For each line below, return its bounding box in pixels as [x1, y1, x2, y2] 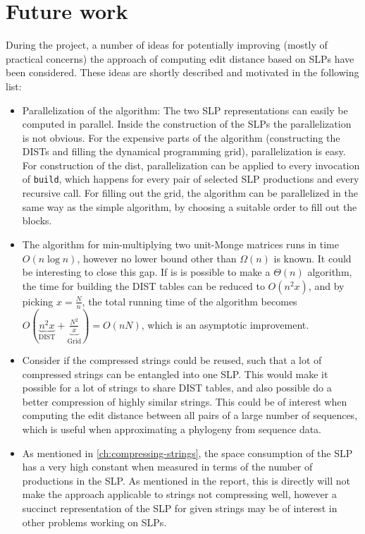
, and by [308, 278, 345, 293]
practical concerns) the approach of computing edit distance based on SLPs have [6, 51, 354, 66]
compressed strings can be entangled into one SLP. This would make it [22, 366, 328, 381]
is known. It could [273, 250, 352, 265]
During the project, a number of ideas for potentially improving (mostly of [6, 37, 328, 52]
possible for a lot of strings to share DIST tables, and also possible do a [22, 380, 332, 395]
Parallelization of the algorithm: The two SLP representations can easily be [22, 102, 348, 117]
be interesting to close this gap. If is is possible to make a [22, 265, 271, 279]
